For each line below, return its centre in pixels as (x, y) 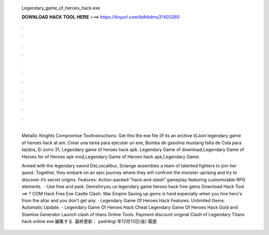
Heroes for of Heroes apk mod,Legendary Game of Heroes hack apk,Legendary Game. (111, 157)
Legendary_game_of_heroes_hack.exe (61, 8)
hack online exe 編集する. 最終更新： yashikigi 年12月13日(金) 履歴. (90, 222)
